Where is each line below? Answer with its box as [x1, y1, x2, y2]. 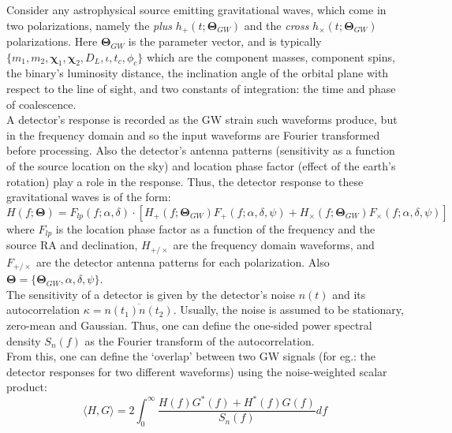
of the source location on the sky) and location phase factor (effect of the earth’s [6, 158, 396, 174]
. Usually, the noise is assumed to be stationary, [173, 301, 404, 318]
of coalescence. [6, 95, 77, 112]
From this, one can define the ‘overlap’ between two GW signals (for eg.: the [6, 348, 376, 364]
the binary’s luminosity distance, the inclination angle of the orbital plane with [6, 65, 389, 81]
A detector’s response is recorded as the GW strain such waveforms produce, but [6, 111, 398, 128]
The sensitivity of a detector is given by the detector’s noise [6, 286, 295, 302]
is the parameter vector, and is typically [128, 33, 322, 50]
